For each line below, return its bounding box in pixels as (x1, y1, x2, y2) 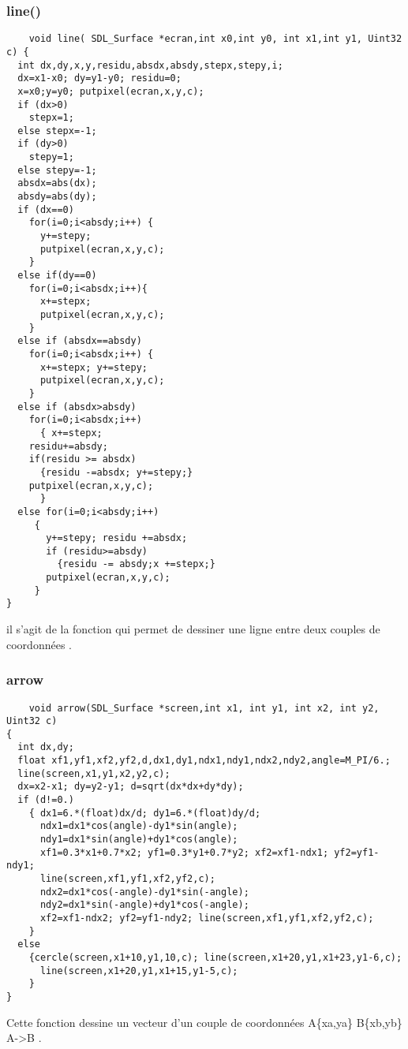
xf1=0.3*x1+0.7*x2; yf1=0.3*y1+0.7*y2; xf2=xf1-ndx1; (39, 846, 329, 858)
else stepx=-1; (17, 125, 97, 136)
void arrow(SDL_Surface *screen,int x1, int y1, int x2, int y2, (28, 702, 380, 714)
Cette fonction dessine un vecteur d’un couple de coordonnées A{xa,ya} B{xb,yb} (6, 1014, 402, 1030)
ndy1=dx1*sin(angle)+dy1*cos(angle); (39, 834, 238, 846)
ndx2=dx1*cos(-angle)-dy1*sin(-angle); (39, 886, 249, 898)
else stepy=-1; (17, 164, 97, 176)
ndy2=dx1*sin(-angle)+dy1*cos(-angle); (39, 899, 249, 911)
